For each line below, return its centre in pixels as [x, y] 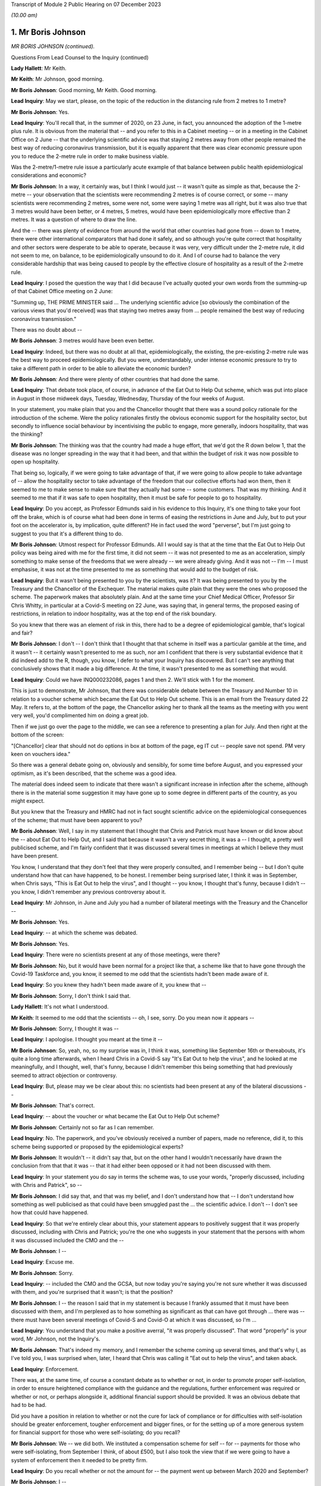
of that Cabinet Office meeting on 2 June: [62, 291]
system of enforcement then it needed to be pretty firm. [79, 1460]
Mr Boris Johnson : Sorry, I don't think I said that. [71, 996]
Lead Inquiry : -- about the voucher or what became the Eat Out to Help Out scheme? [115, 1116]
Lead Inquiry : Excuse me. [43, 1262]
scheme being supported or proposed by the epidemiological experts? [97, 1147]
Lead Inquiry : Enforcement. [45, 1369]
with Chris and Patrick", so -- [47, 1185]
